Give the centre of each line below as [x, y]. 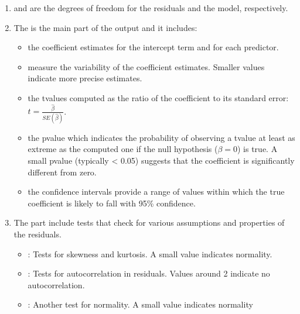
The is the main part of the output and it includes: [105, 27]
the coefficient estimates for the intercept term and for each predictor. [153, 47]
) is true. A [258, 149]
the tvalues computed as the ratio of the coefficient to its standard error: [158, 97]
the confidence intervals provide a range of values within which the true [156, 191]
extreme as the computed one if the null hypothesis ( [123, 149]
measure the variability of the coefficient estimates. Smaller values [146, 66]
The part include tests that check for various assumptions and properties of [149, 222]
